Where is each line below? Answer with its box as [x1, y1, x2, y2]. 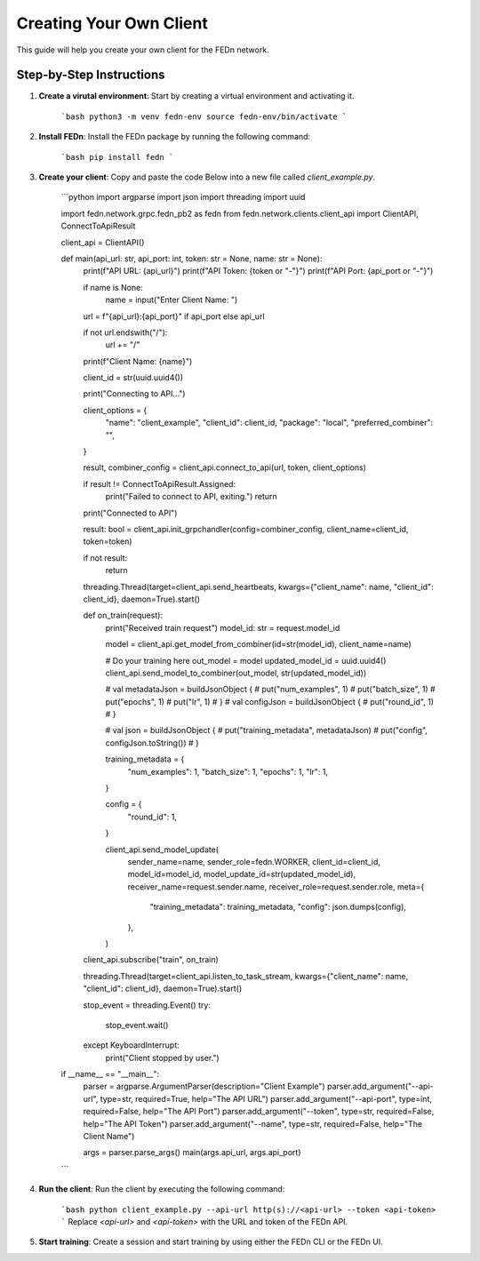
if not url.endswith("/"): [83, 327, 168, 338]
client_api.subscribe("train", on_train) [83, 954, 220, 965]
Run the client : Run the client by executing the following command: [38, 1184, 285, 1194]
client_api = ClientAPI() [60, 236, 145, 248]
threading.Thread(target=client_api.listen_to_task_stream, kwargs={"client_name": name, [83, 970, 409, 981]
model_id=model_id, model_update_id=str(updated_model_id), [127, 869, 356, 880]
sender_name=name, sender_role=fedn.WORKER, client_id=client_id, [127, 856, 381, 866]
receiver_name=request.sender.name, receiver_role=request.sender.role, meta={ [127, 881, 425, 892]
